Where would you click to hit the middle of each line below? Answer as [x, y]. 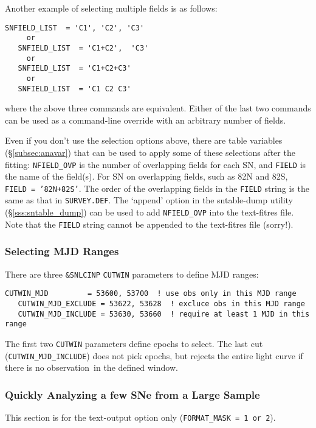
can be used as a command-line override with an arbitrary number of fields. [146, 120]
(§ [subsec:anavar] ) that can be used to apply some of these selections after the [150, 152]
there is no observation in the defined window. [91, 367]
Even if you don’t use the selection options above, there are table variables [144, 140]
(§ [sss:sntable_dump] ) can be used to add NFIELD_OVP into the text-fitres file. [149, 212]
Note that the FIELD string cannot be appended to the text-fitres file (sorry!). [149, 224]
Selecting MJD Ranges [62, 251]
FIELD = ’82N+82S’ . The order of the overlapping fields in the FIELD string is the [157, 188]
